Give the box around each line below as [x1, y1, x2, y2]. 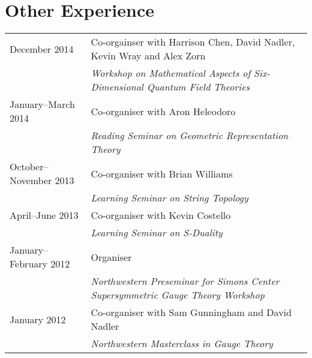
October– [10, 160, 49, 174]
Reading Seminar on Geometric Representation [91, 128, 289, 143]
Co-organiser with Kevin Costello [91, 208, 231, 222]
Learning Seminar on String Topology [91, 191, 248, 205]
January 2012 [10, 312, 66, 326]
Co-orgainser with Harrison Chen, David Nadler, [91, 35, 295, 49]
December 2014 [10, 41, 74, 56]
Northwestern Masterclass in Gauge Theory [91, 336, 273, 351]
